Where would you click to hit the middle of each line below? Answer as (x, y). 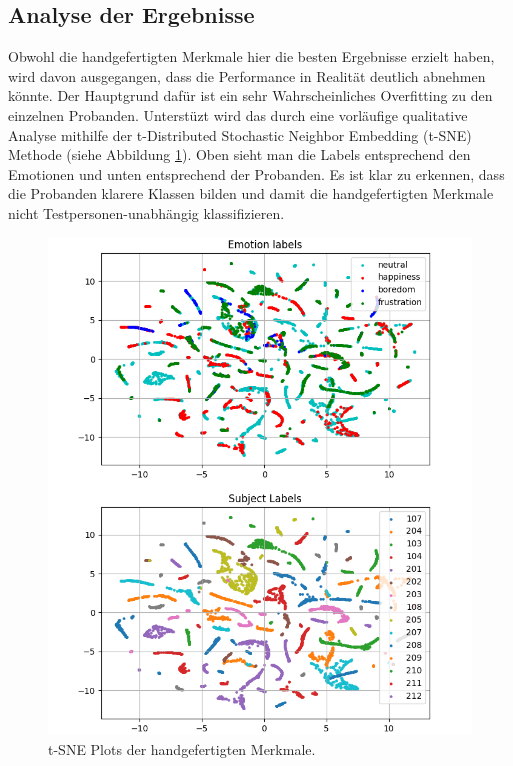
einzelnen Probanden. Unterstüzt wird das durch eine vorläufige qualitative (238, 114)
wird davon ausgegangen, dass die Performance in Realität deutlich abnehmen (247, 75)
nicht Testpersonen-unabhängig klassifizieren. (146, 212)
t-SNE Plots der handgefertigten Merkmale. (182, 749)
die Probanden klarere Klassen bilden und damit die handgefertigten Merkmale (251, 193)
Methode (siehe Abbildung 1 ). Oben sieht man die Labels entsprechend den (239, 154)
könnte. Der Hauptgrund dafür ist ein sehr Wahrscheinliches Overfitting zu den (250, 95)
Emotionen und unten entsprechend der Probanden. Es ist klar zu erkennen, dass (256, 173)
